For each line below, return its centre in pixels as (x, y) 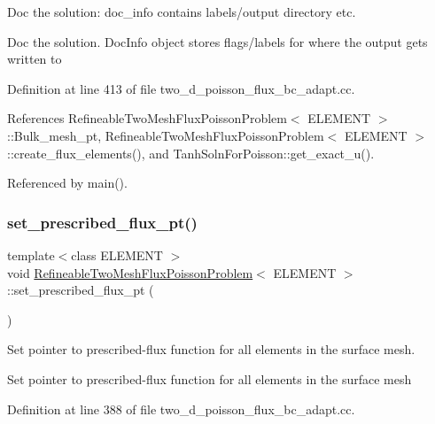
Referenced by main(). (67, 183)
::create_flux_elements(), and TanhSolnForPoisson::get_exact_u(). (191, 153)
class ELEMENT (117, 254)
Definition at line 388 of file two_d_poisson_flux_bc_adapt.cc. (181, 409)
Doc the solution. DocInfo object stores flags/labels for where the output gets (217, 41)
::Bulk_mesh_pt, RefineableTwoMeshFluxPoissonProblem (166, 135)
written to (35, 59)
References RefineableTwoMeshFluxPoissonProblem (147, 118)
